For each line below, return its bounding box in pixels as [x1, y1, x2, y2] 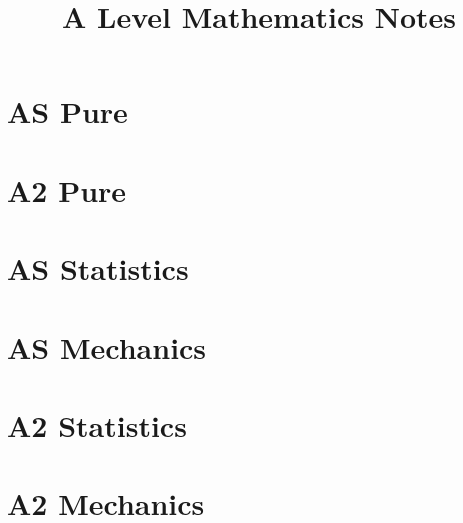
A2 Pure [7, 169, 127, 210]
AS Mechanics [7, 326, 207, 367]
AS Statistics [7, 248, 189, 289]
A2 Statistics [7, 404, 187, 445]
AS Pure [7, 91, 128, 132]
